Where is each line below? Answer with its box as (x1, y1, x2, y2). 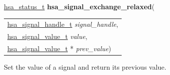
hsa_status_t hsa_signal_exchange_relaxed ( (4, 1, 155, 11)
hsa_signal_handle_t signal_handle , (7, 19, 118, 29)
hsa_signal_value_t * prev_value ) (7, 43, 111, 54)
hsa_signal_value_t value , (7, 31, 87, 41)
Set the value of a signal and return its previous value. (4, 62, 167, 72)
